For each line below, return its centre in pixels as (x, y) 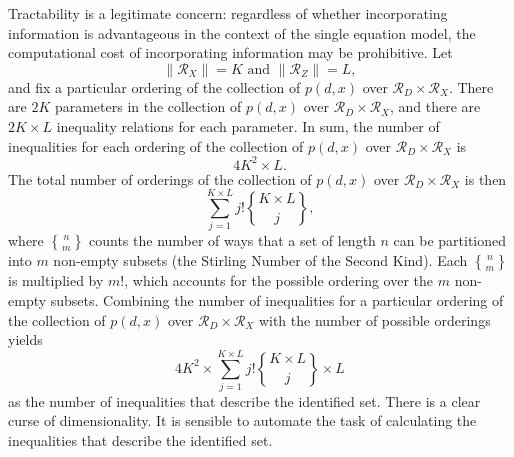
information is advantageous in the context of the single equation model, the (242, 32)
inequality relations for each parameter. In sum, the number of (248, 125)
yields (25, 339)
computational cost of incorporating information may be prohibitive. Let (230, 52)
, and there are (435, 106)
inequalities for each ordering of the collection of (156, 145)
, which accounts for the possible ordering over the (279, 280)
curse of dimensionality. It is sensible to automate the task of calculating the (242, 420)
